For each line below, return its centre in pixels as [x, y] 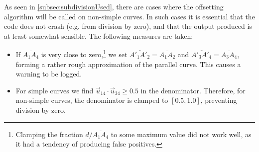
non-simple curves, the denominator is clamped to [92, 100]
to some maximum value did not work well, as [181, 134]
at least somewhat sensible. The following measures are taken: [99, 36]
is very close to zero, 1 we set [84, 54]
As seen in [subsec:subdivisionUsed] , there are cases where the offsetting [114, 6]
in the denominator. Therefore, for [193, 90]
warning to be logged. [49, 74]
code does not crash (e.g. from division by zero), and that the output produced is [128, 26]
